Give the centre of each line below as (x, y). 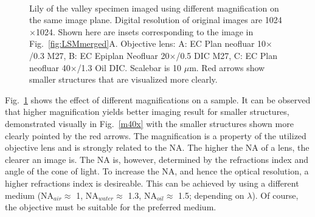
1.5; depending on (211, 195)
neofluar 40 (50, 67)
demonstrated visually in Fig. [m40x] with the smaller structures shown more (149, 123)
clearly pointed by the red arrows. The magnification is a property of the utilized (156, 135)
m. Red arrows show (227, 67)
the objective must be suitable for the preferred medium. (111, 207)
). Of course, (275, 195)
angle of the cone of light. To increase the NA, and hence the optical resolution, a (157, 171)
